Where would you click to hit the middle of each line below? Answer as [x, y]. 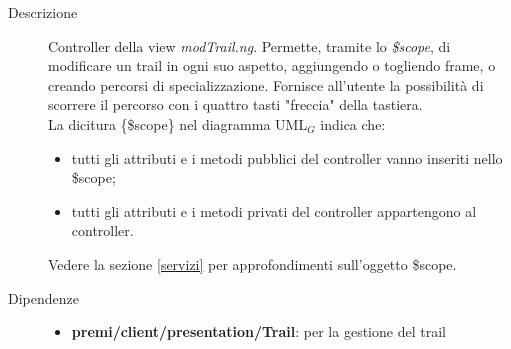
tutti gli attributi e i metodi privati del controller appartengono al [274, 210]
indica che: [353, 123]
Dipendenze [43, 297]
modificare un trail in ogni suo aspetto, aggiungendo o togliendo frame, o [272, 65]
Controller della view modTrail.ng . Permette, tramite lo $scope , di [249, 45]
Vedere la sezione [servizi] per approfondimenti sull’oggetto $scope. [252, 263]
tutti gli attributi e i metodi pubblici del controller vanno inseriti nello [287, 157]
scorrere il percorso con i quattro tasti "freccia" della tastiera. [235, 104]
